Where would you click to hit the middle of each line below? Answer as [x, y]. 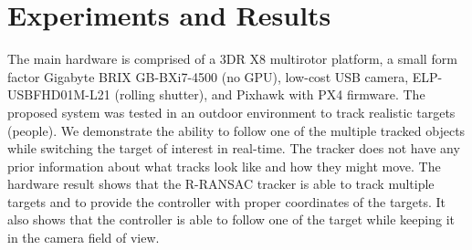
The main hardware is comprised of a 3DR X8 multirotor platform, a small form [232, 59]
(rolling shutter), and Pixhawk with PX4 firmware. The [270, 94]
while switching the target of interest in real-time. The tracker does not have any [234, 148]
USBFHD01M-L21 [59, 94]
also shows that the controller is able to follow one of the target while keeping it [231, 219]
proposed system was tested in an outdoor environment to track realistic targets [231, 112]
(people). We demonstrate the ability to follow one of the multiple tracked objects [236, 130]
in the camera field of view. [84, 238]
